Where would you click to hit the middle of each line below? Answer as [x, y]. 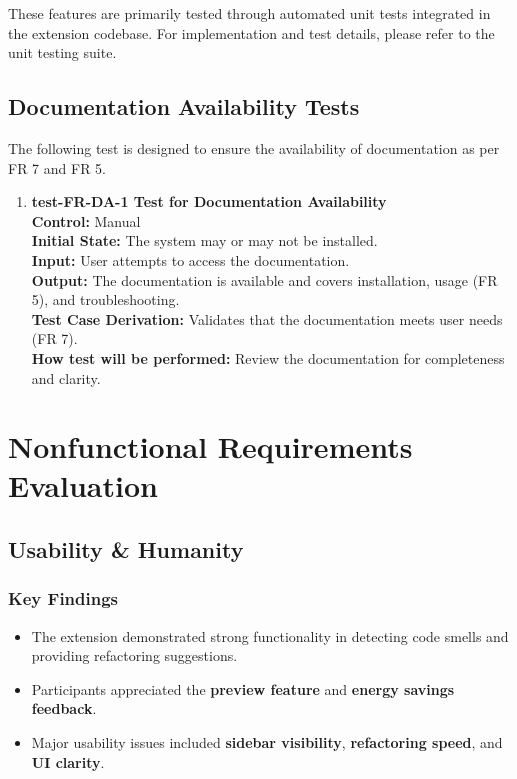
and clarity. [66, 377]
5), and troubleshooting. [105, 299]
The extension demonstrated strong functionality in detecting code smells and [270, 635]
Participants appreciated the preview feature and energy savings [243, 688]
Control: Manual [86, 220]
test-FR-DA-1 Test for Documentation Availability [209, 201]
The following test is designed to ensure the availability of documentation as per [254, 147]
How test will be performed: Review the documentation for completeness [268, 357]
